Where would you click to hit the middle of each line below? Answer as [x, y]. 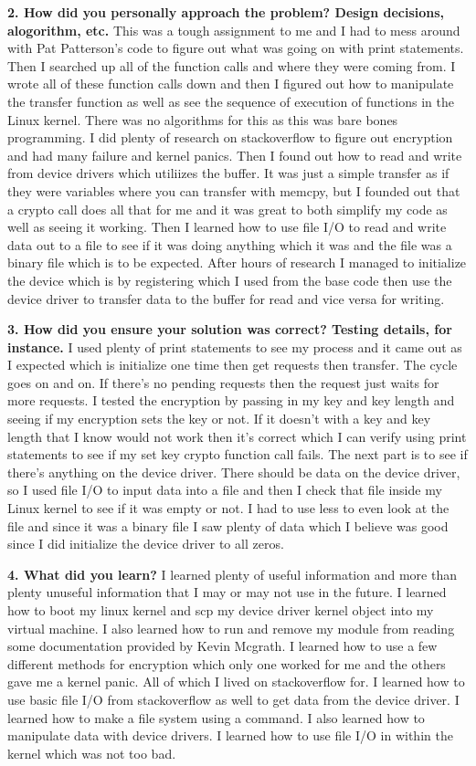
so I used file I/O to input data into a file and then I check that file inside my [225, 490]
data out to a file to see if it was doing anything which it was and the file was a [230, 244]
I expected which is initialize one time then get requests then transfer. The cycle [233, 365]
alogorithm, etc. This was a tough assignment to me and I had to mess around [234, 30]
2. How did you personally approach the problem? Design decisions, [226, 12]
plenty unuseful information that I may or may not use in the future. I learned [227, 592]
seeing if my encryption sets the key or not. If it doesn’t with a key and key [219, 419]
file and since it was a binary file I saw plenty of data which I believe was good [228, 525]
